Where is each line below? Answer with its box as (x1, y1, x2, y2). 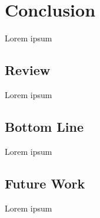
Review (5, 61, 51, 79)
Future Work (5, 174, 85, 192)
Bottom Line (5, 117, 84, 135)
